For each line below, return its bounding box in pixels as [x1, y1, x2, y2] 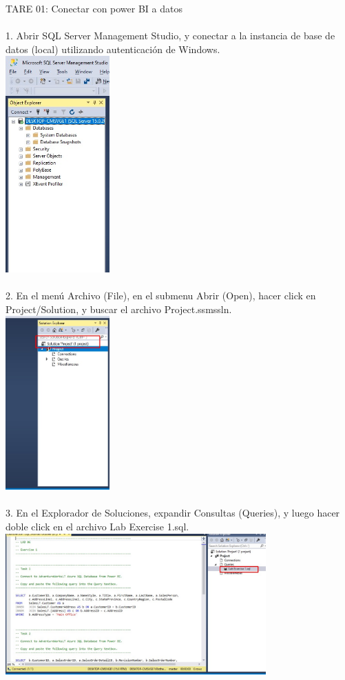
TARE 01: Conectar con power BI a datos [6, 1, 182, 15]
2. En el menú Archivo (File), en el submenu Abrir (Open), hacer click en [6, 288, 316, 303]
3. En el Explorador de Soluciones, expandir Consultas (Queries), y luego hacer [6, 506, 340, 520]
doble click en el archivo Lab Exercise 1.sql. [6, 519, 189, 534]
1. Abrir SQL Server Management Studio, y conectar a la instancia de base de [6, 28, 335, 43]
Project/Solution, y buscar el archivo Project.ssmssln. [6, 301, 232, 316]
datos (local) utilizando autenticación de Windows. [6, 41, 220, 56]
